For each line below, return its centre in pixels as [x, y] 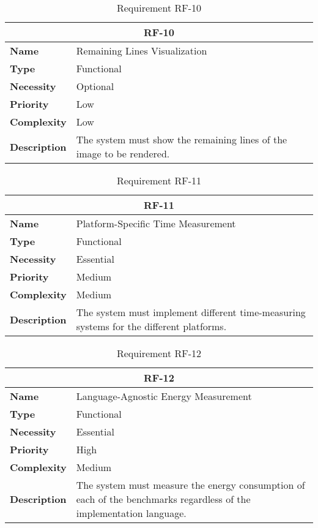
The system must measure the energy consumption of [190, 485]
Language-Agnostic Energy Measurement [164, 396]
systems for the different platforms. [151, 326]
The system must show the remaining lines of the [182, 139]
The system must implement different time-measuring [191, 312]
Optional [95, 86]
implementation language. [131, 513]
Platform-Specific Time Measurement [156, 223]
